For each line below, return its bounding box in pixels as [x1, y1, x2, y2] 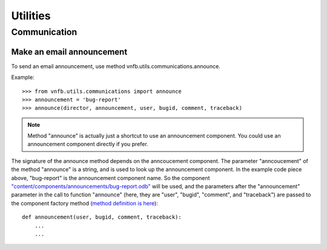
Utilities [11, 9, 51, 22]
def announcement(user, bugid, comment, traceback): [22, 214, 182, 220]
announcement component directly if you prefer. [27, 141, 148, 148]
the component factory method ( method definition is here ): [11, 199, 159, 207]
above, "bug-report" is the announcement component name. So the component [11, 174, 210, 181]
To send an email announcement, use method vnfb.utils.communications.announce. [11, 62, 220, 69]
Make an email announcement [11, 46, 128, 57]
